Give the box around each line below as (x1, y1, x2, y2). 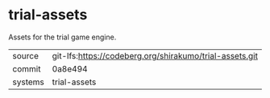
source (12, 50, 39, 61)
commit (12, 63, 41, 74)
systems (12, 76, 44, 88)
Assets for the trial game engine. (8, 32, 117, 42)
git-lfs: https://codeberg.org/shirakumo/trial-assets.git (52, 50, 258, 61)
